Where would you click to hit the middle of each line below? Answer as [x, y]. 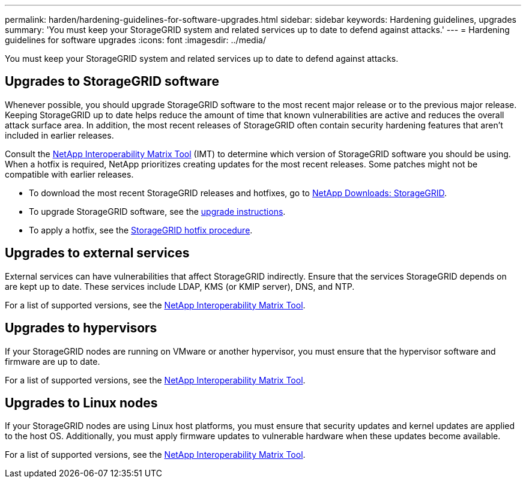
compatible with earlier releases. [69, 174]
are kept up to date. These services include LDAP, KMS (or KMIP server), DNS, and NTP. [180, 286]
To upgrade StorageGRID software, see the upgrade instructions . [157, 211]
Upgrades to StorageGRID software [112, 82]
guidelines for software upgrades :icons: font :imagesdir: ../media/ [135, 40]
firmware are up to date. [53, 361]
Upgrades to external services [97, 253]
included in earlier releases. [59, 135]
